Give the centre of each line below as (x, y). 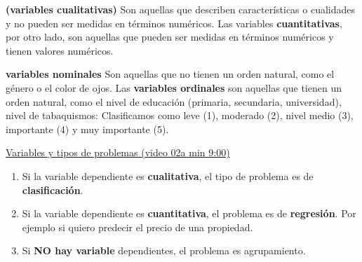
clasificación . (53, 189)
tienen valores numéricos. (60, 50)
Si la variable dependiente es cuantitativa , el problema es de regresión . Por (189, 213)
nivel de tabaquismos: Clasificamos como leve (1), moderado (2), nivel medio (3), (180, 115)
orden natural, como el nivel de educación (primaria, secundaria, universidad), (174, 101)
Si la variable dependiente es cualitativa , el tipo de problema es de (168, 175)
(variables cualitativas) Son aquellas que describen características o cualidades (181, 9)
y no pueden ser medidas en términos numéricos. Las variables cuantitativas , (174, 23)
